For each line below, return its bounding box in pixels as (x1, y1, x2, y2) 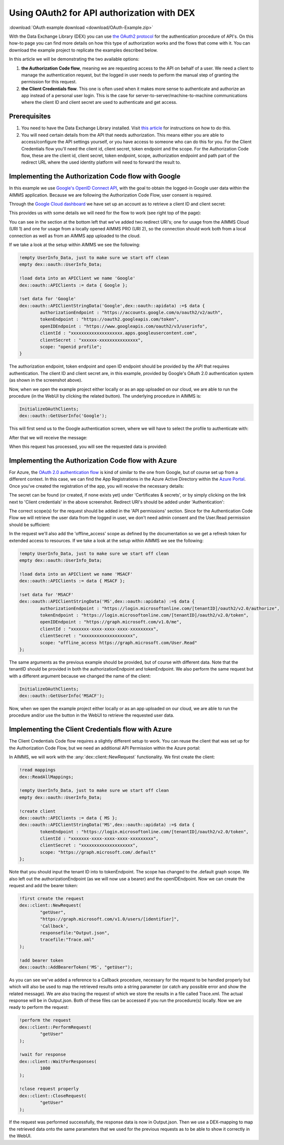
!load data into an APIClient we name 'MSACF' (19, 571, 133, 577)
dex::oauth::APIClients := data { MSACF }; (19, 578, 126, 584)
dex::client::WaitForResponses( (19, 1059, 97, 1064)
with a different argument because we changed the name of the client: (9, 673, 151, 679)
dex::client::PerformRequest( (19, 1024, 92, 1030)
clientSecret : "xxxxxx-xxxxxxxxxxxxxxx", (40, 337, 144, 343)
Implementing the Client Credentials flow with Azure (9, 725, 172, 734)
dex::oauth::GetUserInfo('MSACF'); (19, 693, 105, 698)
